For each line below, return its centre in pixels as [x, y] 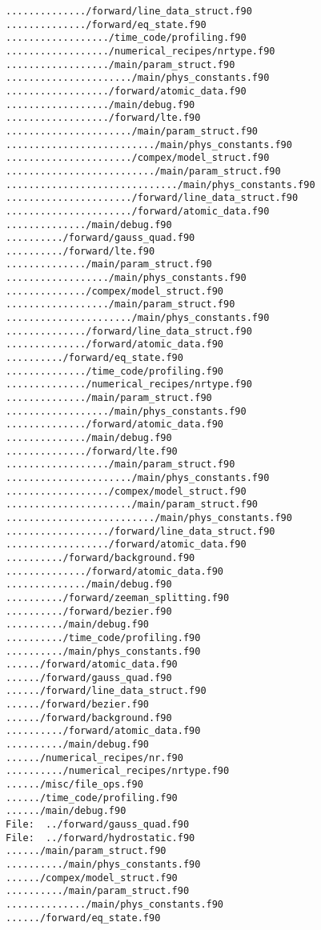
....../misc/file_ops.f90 [74, 785]
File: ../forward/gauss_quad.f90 [98, 825]
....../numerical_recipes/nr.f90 [94, 758]
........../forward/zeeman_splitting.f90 [118, 597]
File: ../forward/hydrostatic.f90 [100, 838]
